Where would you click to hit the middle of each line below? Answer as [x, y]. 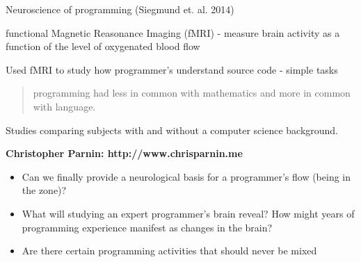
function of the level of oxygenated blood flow [103, 46]
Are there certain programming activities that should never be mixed [169, 251]
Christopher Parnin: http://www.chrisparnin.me [124, 153]
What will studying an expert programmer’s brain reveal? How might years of [188, 213]
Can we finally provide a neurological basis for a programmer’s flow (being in [186, 176]
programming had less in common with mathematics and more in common [192, 93]
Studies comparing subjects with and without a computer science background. [172, 130]
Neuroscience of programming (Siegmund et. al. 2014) [120, 9]
